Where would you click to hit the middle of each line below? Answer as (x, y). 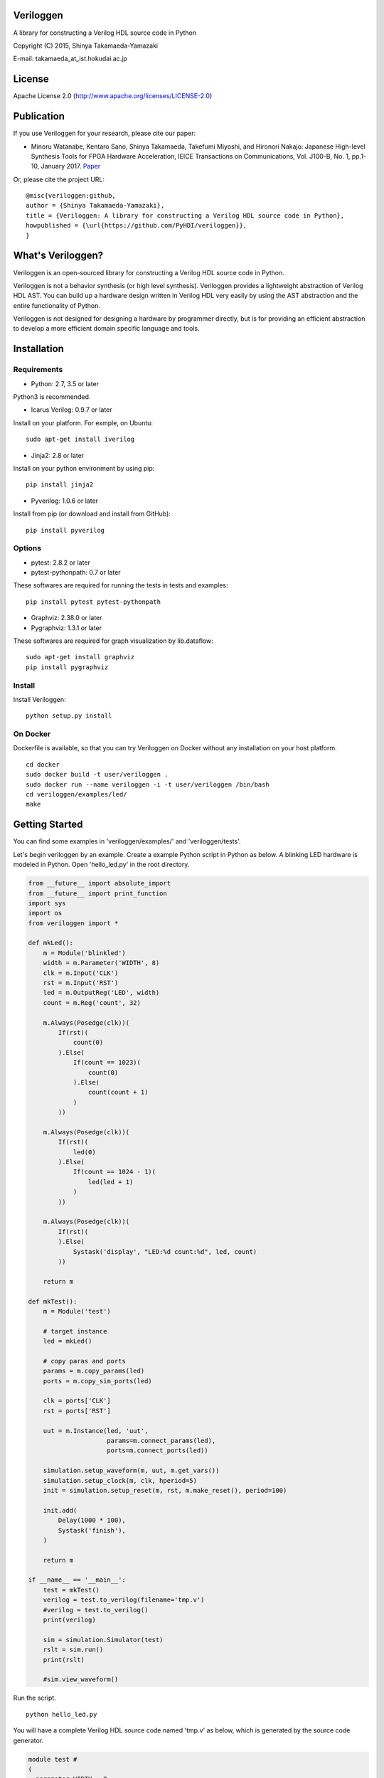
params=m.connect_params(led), (161, 1441)
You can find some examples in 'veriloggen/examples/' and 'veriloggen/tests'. (127, 841)
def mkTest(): (53, 1301)
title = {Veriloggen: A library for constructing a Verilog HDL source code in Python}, (185, 215)
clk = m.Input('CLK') (81, 973)
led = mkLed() (68, 1341)
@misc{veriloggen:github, (71, 196)
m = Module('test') (77, 1311)
